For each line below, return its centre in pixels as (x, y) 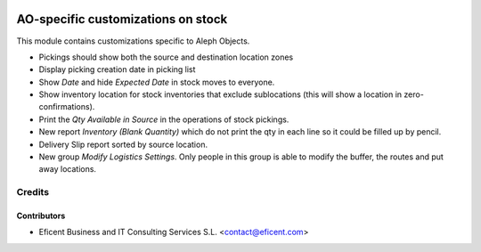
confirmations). (67, 107)
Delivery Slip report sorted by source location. (123, 144)
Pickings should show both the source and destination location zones (166, 57)
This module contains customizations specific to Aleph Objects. (133, 41)
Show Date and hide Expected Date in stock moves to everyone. (157, 82)
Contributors (41, 215)
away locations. (68, 169)
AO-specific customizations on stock (122, 19)
